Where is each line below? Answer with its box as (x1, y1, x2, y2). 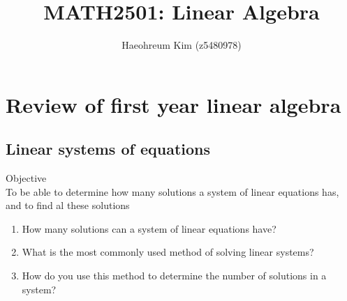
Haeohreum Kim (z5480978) (121, 38, 242, 52)
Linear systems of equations (6, 138, 210, 160)
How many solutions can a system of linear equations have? (22, 221, 276, 236)
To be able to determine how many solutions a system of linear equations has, (6, 184, 339, 199)
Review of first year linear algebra (6, 90, 341, 118)
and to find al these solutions (6, 198, 130, 213)
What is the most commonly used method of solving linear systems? (22, 245, 314, 259)
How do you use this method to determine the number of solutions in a (22, 268, 327, 283)
